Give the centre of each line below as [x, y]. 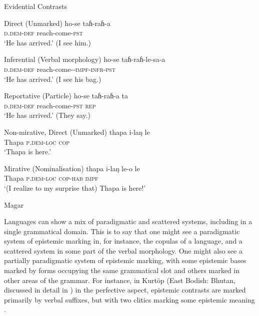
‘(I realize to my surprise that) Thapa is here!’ [75, 187]
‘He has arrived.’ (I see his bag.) [53, 79]
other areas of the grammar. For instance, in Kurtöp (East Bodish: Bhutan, [120, 280]
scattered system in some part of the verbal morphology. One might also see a [123, 250]
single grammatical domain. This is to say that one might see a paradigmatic [122, 231]
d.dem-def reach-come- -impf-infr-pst [60, 69]
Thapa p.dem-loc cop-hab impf [51, 178]
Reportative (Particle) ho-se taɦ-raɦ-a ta [66, 96]
